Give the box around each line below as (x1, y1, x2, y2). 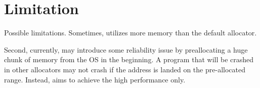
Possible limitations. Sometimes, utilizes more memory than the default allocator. (4, 27, 257, 38)
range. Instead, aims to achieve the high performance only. (4, 74, 186, 84)
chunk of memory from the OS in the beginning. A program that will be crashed (4, 54, 254, 65)
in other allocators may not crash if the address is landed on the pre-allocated (4, 64, 245, 74)
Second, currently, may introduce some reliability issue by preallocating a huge (4, 44, 248, 55)
